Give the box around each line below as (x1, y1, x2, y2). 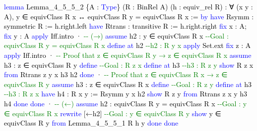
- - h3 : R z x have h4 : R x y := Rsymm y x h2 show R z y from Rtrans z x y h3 (4, 88, 248, 99)
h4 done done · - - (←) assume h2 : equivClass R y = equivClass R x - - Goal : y (4, 98, 247, 108)
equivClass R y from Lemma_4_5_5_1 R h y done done (4, 118, 179, 128)
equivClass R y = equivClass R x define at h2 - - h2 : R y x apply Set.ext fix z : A (4, 40, 251, 50)
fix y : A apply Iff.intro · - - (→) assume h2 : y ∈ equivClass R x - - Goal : (4, 30, 229, 41)
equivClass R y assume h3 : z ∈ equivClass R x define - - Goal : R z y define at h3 (4, 79, 252, 89)
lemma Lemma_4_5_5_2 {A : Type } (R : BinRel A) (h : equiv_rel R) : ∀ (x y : (4, 1, 253, 11)
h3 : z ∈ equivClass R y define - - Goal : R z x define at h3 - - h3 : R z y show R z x (4, 59, 254, 70)
